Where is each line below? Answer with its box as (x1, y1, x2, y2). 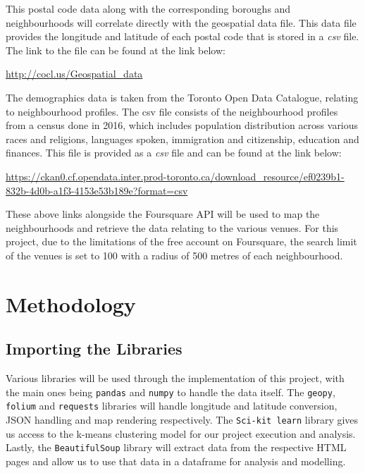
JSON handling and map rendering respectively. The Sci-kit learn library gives (6, 412, 359, 426)
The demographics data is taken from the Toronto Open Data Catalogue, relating (6, 90, 359, 104)
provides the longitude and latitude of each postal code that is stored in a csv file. (6, 29, 359, 44)
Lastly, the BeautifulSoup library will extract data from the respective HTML (6, 440, 347, 455)
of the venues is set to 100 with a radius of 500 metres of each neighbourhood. (6, 247, 343, 262)
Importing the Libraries (6, 338, 182, 360)
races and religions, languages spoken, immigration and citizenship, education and (6, 131, 359, 146)
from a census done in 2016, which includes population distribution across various (6, 118, 359, 133)
